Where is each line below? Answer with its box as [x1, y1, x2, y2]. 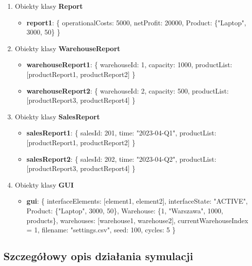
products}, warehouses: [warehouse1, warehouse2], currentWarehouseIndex [26, 215, 249, 225]
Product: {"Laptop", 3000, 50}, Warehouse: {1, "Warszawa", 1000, [26, 205, 223, 215]
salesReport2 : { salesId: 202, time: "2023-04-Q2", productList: [26, 153, 216, 164]
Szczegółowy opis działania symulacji [3, 248, 194, 264]
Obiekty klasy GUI [15, 179, 74, 190]
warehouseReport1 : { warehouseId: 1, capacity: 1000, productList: [26, 59, 233, 70]
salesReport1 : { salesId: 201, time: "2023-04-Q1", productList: [26, 128, 216, 138]
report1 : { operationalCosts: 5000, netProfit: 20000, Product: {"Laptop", [26, 17, 246, 27]
